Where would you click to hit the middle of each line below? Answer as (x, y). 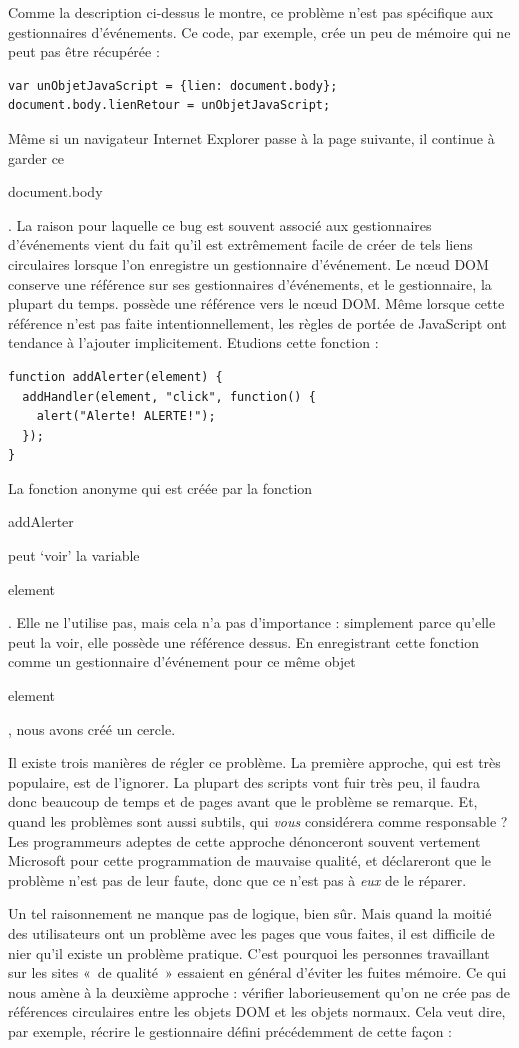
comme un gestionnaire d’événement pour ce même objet (182, 661)
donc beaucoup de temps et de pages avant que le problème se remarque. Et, (243, 801)
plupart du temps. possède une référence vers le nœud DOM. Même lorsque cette (256, 303)
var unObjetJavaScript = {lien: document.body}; (173, 85)
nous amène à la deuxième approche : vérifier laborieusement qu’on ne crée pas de (259, 991)
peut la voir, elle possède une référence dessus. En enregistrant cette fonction (243, 641)
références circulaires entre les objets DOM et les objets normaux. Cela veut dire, (257, 1011)
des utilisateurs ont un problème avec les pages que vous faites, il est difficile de (251, 932)
